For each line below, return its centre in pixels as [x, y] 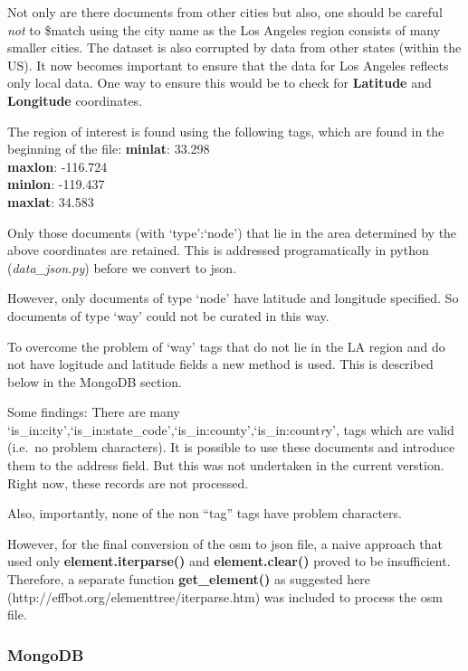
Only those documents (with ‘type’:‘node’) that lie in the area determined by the [232, 232]
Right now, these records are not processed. [128, 482]
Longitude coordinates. [75, 100]
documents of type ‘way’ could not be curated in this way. [168, 315]
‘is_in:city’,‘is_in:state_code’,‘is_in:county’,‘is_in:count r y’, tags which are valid [231, 429]
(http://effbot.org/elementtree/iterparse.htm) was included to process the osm [225, 596]
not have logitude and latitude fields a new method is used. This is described [220, 364]
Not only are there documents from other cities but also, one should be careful [225, 12]
